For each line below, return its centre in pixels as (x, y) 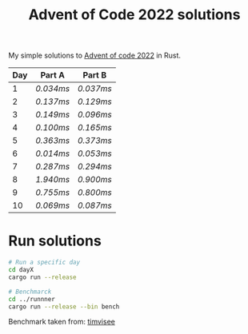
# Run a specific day (44, 262)
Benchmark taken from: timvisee (62, 322)
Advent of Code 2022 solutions (134, 15)
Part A (53, 75)
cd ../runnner (32, 299)
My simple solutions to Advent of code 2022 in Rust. (95, 56)
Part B (95, 75)
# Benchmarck (30, 292)
